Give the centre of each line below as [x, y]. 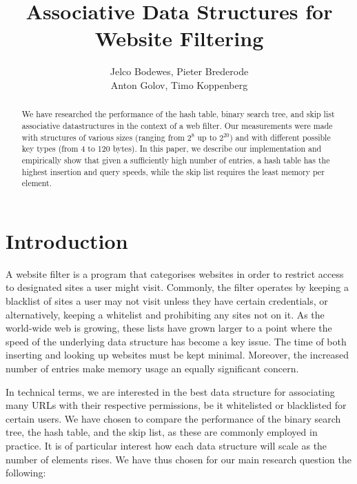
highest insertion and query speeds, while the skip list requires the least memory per [173, 171]
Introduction [67, 240]
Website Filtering [179, 38]
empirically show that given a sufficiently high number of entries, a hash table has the [176, 160]
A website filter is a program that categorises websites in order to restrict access [175, 273]
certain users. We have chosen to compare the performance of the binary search [173, 418]
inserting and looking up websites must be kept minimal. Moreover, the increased [177, 355]
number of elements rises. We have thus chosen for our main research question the [178, 459]
